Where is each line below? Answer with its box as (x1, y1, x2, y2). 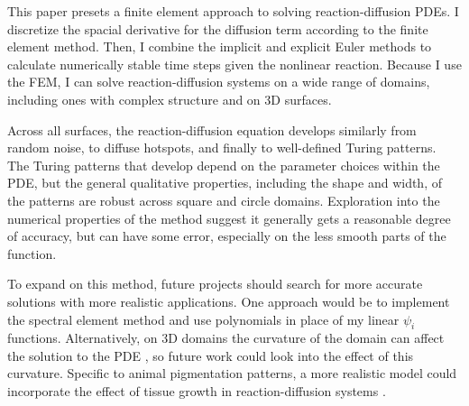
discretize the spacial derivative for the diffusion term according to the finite (7, 19, 428, 38)
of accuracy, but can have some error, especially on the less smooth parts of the (7, 226, 446, 245)
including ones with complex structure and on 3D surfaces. (7, 89, 332, 108)
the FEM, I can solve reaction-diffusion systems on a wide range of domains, (7, 72, 430, 91)
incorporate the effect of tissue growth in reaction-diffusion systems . (7, 382, 386, 401)
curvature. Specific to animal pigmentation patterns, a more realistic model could (7, 364, 457, 383)
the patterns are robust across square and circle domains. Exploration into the (7, 190, 440, 209)
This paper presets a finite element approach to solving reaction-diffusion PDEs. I (7, 2, 459, 20)
